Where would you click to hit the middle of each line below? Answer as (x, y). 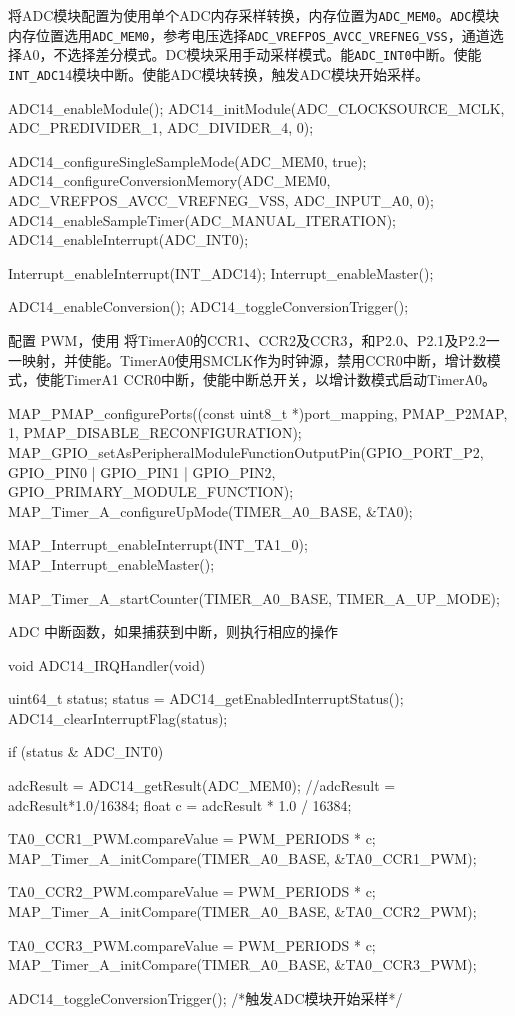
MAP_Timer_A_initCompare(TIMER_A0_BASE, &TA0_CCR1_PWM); (242, 857)
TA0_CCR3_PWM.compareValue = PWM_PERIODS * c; (192, 944)
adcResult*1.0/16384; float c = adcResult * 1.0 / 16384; (180, 804)
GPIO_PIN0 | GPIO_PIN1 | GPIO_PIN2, (142, 471)
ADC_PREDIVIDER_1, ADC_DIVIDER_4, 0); (161, 127)
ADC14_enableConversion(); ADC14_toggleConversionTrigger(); (208, 306)
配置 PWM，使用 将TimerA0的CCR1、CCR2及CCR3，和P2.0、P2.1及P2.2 (247, 339)
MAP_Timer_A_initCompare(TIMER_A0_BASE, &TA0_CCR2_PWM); (242, 911)
